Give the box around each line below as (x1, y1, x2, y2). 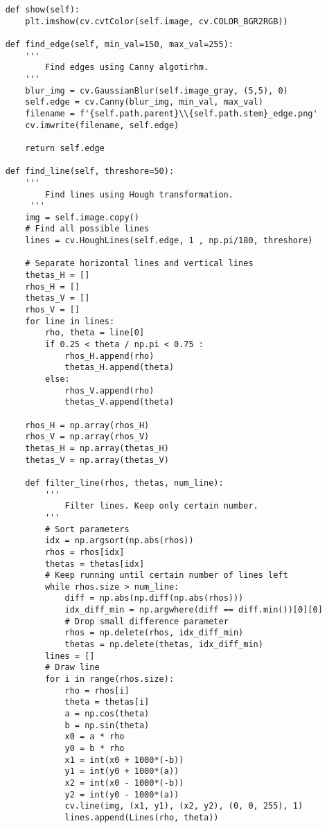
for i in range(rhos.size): (44, 674, 175, 685)
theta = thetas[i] (64, 697, 150, 707)
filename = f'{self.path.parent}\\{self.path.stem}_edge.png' (25, 108, 318, 118)
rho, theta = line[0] (44, 328, 145, 338)
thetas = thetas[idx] (44, 558, 145, 569)
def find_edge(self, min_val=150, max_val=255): (5, 39, 233, 49)
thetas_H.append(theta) (64, 362, 175, 373)
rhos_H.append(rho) (64, 351, 154, 361)
